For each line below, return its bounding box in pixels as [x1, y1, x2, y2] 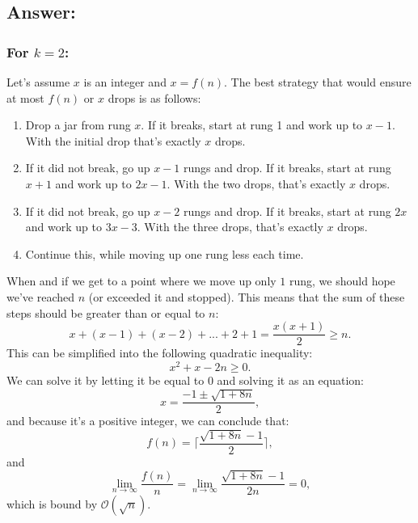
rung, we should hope [289, 272, 395, 289]
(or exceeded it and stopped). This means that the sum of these [88, 288, 405, 305]
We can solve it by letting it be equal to [6, 371, 205, 388]
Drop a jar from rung [25, 116, 131, 133]
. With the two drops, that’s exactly [167, 175, 346, 192]
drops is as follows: [108, 89, 201, 106]
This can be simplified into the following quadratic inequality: [6, 344, 313, 361]
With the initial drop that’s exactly [25, 132, 201, 149]
